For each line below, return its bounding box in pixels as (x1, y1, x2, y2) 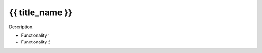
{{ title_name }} (9, 7, 73, 18)
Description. (9, 24, 33, 30)
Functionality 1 (21, 32, 50, 38)
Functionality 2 (21, 39, 51, 45)
